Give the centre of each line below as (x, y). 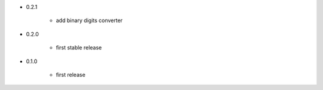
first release (71, 75)
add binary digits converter (89, 20)
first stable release (79, 48)
